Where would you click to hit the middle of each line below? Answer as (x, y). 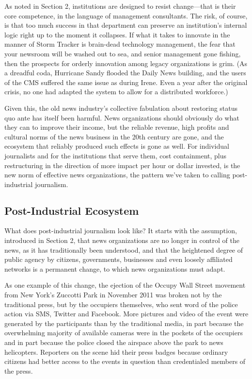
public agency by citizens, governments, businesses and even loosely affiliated (118, 259)
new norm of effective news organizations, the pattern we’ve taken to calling (117, 175)
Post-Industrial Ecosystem (72, 210)
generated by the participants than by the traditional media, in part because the (124, 323)
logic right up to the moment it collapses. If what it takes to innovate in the (117, 34)
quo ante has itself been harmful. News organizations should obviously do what (122, 117)
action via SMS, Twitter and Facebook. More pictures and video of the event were (126, 314)
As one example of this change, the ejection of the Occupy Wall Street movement (125, 285)
